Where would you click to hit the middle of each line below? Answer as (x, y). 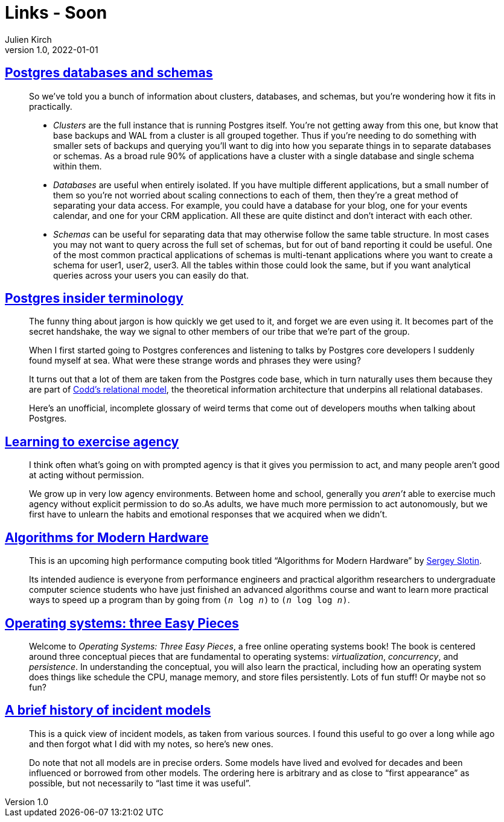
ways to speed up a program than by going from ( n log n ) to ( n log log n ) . (190, 600)
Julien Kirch (28, 39)
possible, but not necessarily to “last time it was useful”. (140, 783)
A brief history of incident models (108, 710)
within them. (78, 166)
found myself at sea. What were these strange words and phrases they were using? (195, 361)
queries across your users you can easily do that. (151, 275)
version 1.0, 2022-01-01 (52, 49)
